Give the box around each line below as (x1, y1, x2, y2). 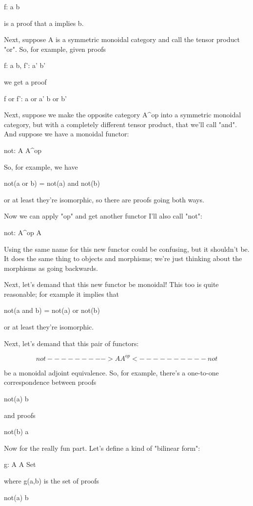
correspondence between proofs (4, 377, 97, 387)
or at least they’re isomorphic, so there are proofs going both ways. (4, 194, 204, 204)
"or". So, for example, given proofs (4, 44, 106, 54)
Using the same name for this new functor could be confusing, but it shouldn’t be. (4, 243, 250, 254)
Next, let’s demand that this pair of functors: (4, 338, 139, 348)
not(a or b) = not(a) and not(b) (4, 178, 100, 188)
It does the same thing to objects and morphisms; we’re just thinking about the (4, 253, 242, 264)
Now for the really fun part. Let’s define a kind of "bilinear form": (4, 442, 200, 453)
